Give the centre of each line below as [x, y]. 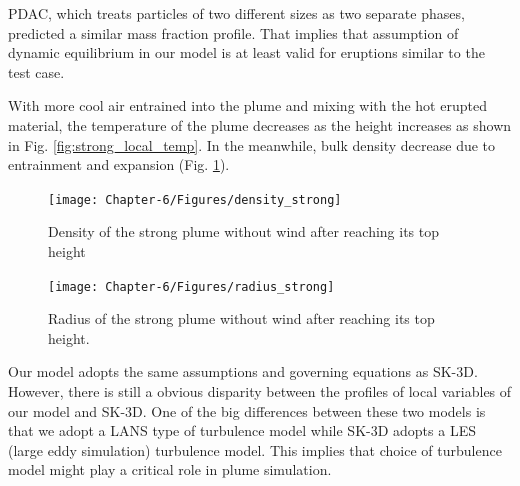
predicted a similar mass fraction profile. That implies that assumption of [233, 32]
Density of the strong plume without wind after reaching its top [244, 231]
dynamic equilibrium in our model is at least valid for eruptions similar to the [246, 52]
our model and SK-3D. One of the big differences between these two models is [247, 410]
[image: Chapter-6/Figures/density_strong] [195, 199]
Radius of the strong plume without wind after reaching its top [241, 318]
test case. [36, 71]
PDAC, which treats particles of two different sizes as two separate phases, [236, 13]
